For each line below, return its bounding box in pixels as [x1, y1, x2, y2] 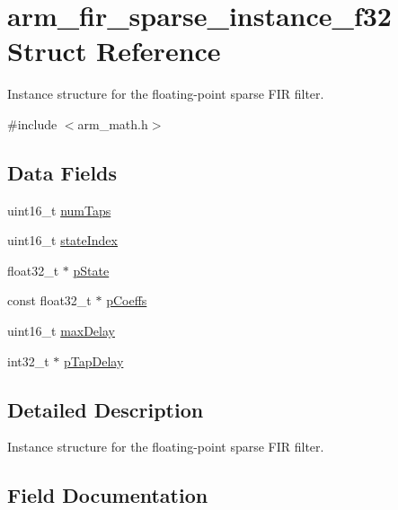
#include [7, 114, 57, 133]
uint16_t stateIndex [7, 231, 118, 250]
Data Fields [7, 158, 118, 186]
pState [73, 260, 110, 279]
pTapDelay [64, 351, 124, 370]
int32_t [7, 351, 49, 370]
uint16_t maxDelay [7, 321, 115, 340]
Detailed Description [7, 395, 204, 423]
